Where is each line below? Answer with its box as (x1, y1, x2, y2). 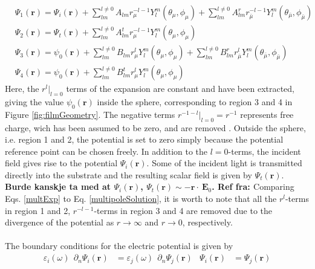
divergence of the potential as (5, 216, 114, 228)
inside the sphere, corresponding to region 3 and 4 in (97, 95, 293, 108)
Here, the (5, 82, 39, 95)
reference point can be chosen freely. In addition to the (5, 144, 208, 157)
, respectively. (182, 216, 233, 228)
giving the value (5, 95, 64, 108)
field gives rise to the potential (5, 157, 118, 169)
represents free (240, 108, 294, 120)
